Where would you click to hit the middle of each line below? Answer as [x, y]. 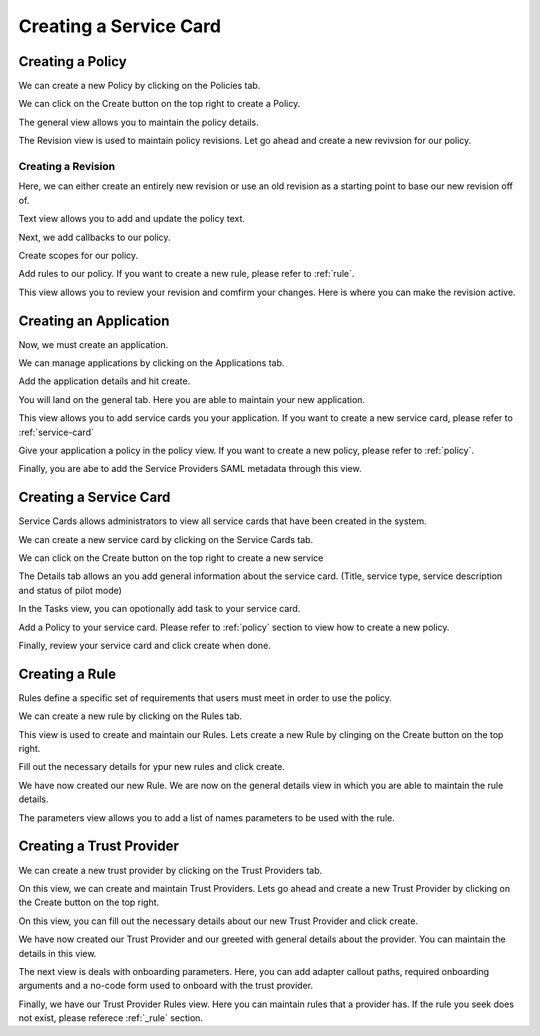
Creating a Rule [67, 673]
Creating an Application [94, 320]
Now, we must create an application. [93, 344]
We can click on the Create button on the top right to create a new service [171, 558]
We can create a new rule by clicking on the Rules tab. [130, 716]
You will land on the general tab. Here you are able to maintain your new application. [191, 399]
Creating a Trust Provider [98, 846]
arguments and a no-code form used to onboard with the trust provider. [166, 986]
